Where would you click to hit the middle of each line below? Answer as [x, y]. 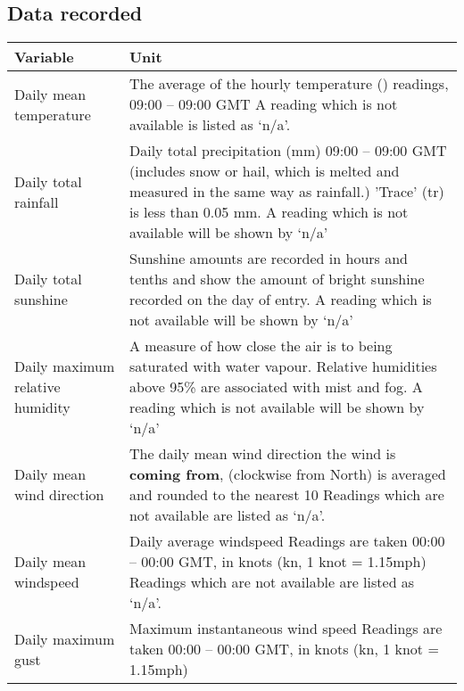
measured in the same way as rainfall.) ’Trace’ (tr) [286, 192]
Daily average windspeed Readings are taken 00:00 [287, 541]
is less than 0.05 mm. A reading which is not [269, 212]
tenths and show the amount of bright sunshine [277, 279]
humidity [42, 407]
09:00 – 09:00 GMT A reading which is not [263, 104]
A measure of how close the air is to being [261, 346]
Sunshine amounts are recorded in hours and [268, 259]
